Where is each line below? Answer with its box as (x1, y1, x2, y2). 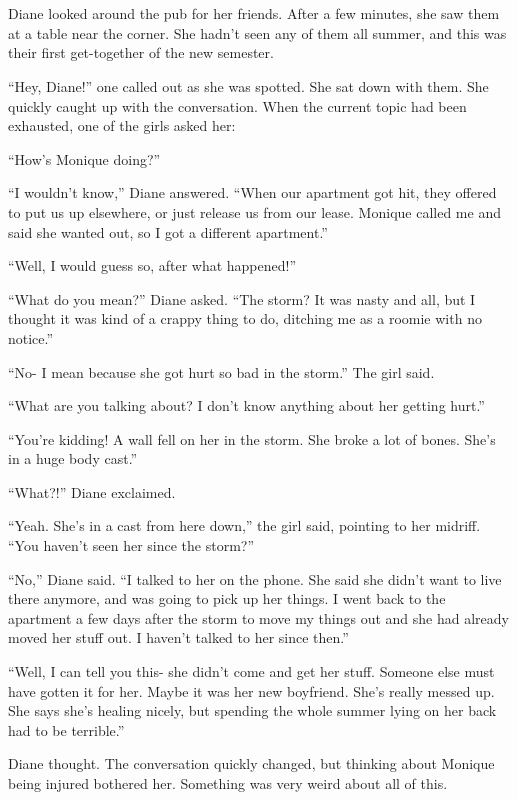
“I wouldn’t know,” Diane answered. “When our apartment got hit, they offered (8, 182, 497, 203)
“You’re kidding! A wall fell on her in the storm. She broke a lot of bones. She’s (8, 428, 496, 449)
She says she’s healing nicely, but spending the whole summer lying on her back (8, 700, 497, 721)
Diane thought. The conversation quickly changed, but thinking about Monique (8, 753, 495, 774)
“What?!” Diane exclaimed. (8, 481, 176, 502)
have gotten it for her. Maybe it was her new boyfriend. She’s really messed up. (8, 680, 495, 701)
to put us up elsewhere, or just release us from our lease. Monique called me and (8, 201, 501, 222)
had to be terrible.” (8, 719, 125, 740)
